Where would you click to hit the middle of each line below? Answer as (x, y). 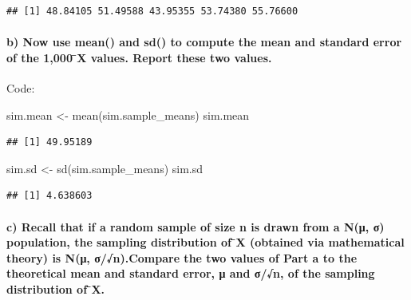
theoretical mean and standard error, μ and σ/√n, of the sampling (191, 273)
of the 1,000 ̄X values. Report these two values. (139, 57)
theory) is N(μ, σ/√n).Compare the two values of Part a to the (182, 257)
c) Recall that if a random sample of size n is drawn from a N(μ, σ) (196, 226)
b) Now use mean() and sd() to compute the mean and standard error (204, 42)
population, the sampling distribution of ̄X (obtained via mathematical (205, 242)
